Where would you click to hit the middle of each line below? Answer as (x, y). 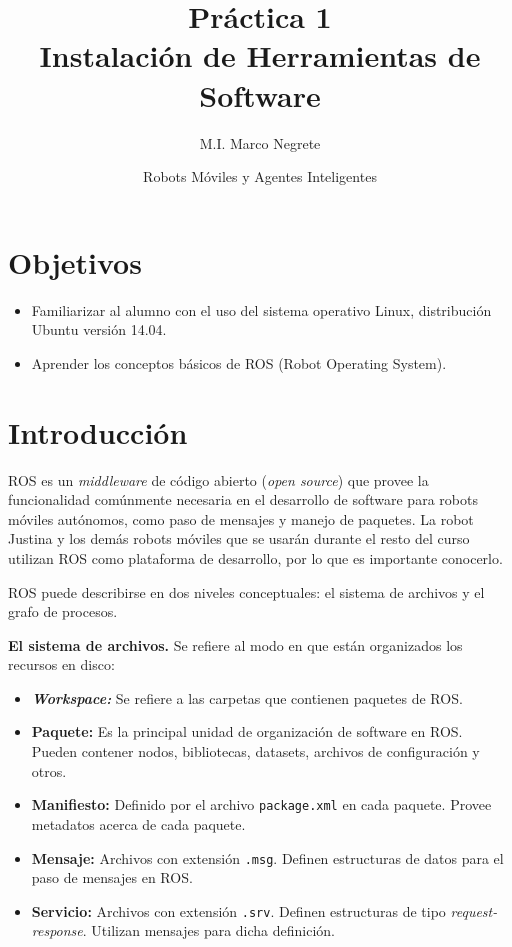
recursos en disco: (61, 664)
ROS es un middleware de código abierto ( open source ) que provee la (218, 479)
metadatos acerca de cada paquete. (138, 823)
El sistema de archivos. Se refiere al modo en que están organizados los (235, 644)
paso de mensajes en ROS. (112, 877)
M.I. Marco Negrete (260, 142)
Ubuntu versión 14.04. (99, 329)
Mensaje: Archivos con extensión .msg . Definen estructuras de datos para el (267, 857)
